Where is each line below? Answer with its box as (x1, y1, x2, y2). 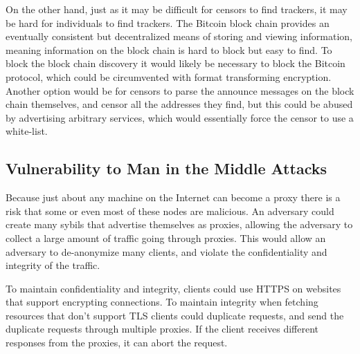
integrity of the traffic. (6, 258, 100, 272)
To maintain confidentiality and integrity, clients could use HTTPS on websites (6, 281, 341, 295)
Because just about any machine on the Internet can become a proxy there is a (6, 190, 341, 205)
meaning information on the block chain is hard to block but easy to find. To (6, 42, 332, 57)
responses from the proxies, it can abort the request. (6, 335, 228, 350)
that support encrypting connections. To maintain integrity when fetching (6, 295, 318, 309)
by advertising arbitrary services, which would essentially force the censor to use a (6, 110, 354, 124)
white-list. (6, 124, 48, 138)
